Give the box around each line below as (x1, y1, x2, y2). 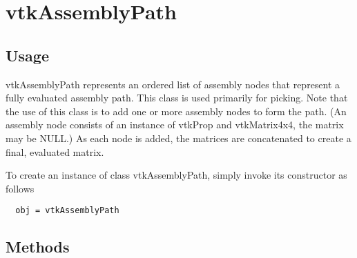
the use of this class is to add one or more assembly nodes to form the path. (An (6, 103, 347, 118)
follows (6, 181, 35, 195)
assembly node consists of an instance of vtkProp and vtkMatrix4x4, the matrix (6, 117, 344, 132)
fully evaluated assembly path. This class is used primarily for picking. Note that (6, 90, 348, 105)
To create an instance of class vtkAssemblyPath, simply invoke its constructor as (6, 168, 347, 182)
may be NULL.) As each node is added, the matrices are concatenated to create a (6, 130, 351, 145)
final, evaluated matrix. (6, 144, 104, 159)
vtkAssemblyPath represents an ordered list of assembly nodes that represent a (6, 77, 340, 91)
